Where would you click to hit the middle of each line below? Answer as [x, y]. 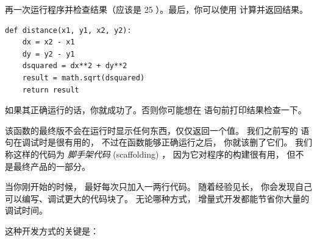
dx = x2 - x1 [48, 42]
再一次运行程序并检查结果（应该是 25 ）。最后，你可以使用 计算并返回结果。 [156, 9]
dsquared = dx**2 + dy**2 [75, 66]
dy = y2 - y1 [48, 54]
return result [51, 90]
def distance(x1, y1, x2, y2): [68, 30]
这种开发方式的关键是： [52, 230]
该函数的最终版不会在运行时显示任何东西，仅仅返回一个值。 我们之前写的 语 [157, 130]
